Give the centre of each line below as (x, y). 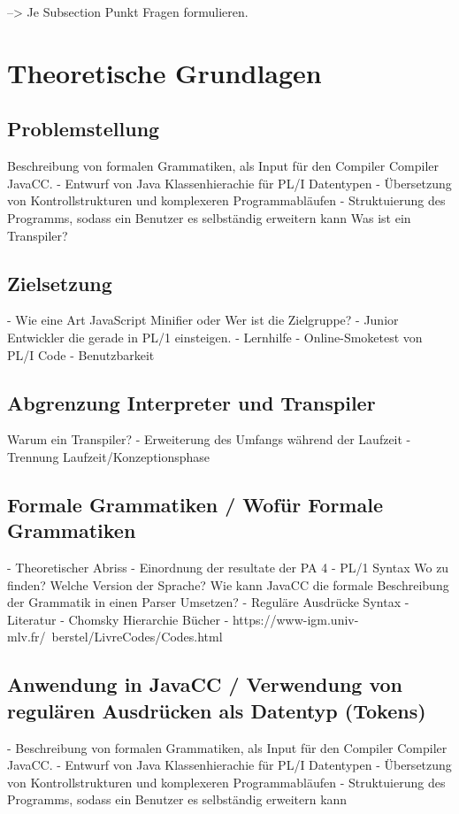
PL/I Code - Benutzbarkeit (81, 354)
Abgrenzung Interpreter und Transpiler (191, 402)
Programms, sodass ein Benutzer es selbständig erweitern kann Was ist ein (209, 217)
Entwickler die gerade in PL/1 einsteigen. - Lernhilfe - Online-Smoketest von (215, 337)
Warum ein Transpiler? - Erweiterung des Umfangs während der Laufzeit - (209, 439)
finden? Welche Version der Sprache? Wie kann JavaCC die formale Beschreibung (228, 584)
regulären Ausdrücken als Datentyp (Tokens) (217, 710)
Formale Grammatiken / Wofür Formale (195, 504)
